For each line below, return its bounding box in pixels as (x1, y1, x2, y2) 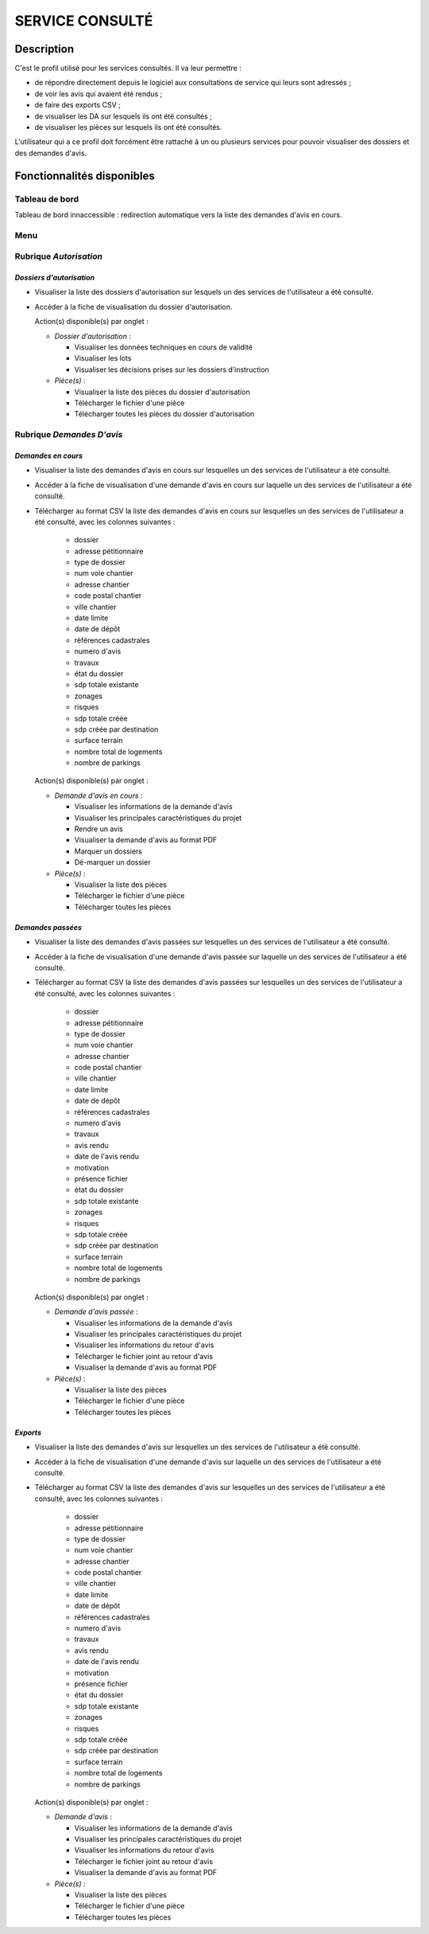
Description (14, 42, 75, 56)
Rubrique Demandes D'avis (14, 429, 123, 440)
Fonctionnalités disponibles (14, 169, 155, 182)
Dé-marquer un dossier (74, 858, 151, 867)
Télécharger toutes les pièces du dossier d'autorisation (74, 409, 255, 419)
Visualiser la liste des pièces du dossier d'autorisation (74, 387, 250, 397)
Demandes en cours (14, 451, 83, 460)
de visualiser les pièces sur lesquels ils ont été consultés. (34, 123, 222, 132)
